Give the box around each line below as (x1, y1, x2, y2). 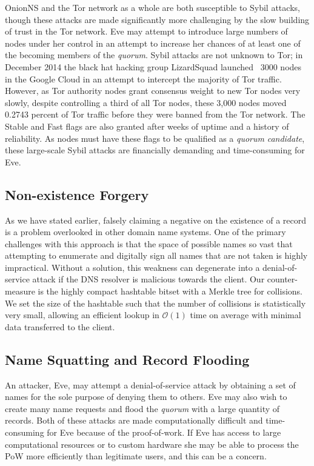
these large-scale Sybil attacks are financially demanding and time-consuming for (5, 144, 305, 156)
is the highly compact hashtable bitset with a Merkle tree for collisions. (38, 285, 302, 298)
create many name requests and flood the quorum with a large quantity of (5, 402, 280, 414)
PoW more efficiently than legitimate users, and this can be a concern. (5, 450, 267, 462)
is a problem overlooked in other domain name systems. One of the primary (5, 225, 286, 238)
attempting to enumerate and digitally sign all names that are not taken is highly (5, 249, 308, 262)
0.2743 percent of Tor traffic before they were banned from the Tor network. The (5, 108, 306, 121)
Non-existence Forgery (5, 185, 149, 204)
